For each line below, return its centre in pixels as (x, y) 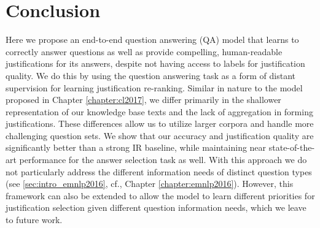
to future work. (34, 220)
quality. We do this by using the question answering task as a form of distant (150, 75)
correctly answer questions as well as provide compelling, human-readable (144, 51)
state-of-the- (292, 147)
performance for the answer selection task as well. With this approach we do (163, 160)
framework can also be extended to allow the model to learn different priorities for (160, 195)
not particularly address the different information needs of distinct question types (159, 171)
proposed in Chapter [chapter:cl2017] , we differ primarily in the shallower (143, 100)
